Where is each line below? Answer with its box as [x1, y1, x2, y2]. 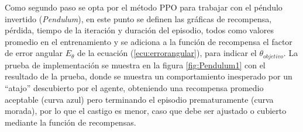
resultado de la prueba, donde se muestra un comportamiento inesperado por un [5, 70, 292, 82]
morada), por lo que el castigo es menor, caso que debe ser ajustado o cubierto [5, 105, 287, 117]
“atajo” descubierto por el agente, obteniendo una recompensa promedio [5, 82, 264, 94]
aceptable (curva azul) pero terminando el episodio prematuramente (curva [5, 93, 274, 105]
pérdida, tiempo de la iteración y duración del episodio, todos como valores [5, 24, 274, 36]
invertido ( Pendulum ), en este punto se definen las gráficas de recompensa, [5, 12, 272, 25]
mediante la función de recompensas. [5, 116, 136, 128]
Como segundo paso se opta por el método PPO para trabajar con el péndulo [5, 1, 283, 13]
